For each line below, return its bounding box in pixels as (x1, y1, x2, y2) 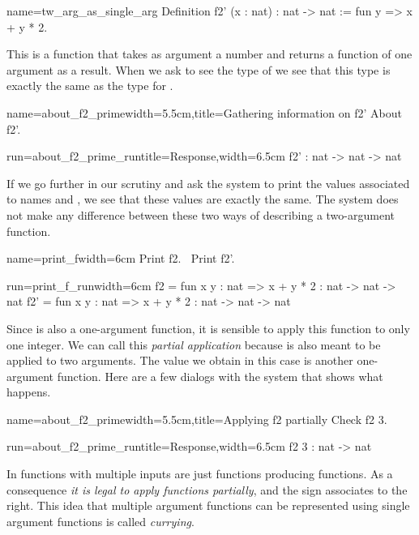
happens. (6, 383, 51, 400)
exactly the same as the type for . (6, 77, 173, 94)
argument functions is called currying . (6, 512, 195, 529)
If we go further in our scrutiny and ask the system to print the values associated (6, 174, 410, 191)
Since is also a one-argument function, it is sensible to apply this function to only (6, 319, 410, 336)
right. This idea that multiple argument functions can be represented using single (6, 497, 410, 514)
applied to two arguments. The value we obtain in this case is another (6, 352, 353, 369)
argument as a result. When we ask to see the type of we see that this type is (6, 61, 391, 78)
